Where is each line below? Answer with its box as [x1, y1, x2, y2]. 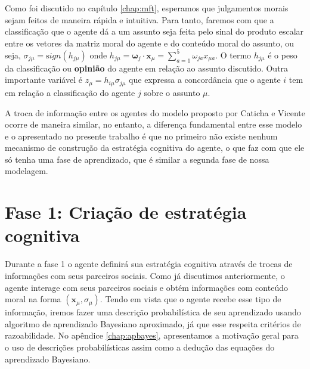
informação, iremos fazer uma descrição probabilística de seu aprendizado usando [5, 306, 301, 318]
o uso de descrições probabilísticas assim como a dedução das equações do [5, 340, 275, 353]
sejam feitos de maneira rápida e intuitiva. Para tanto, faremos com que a [5, 13, 274, 26]
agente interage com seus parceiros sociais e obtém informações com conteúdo [5, 281, 288, 293]
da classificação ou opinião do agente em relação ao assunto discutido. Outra [5, 61, 289, 74]
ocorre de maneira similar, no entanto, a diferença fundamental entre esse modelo [5, 118, 302, 131]
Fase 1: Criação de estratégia [5, 200, 247, 224]
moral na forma [5, 293, 61, 305]
